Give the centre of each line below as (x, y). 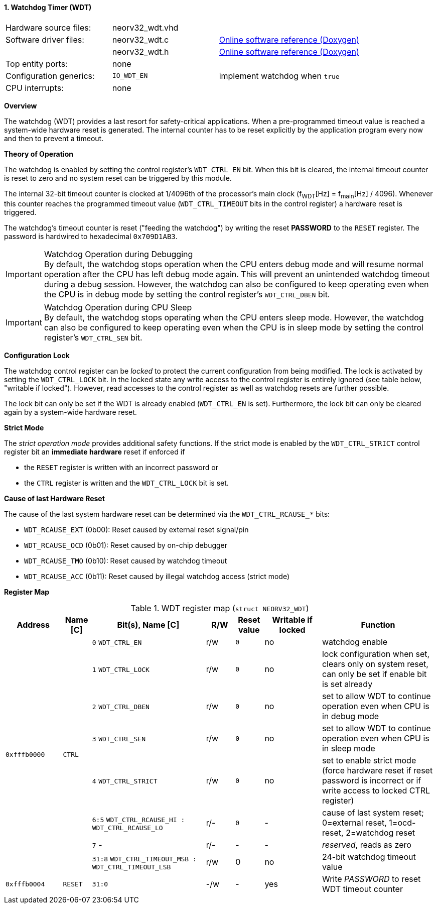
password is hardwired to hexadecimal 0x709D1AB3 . (91, 237)
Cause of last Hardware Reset (54, 499)
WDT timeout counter (362, 889)
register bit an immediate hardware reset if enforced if (95, 452)
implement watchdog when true (279, 76)
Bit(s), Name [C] (148, 625)
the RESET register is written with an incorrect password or (121, 468)
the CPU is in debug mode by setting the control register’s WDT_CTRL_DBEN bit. (187, 295)
